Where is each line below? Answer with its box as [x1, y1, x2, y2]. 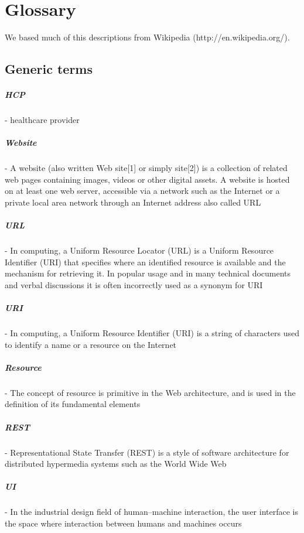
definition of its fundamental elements [5, 398, 141, 410]
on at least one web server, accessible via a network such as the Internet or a [5, 184, 280, 197]
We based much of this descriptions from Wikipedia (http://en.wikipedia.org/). [5, 31, 290, 43]
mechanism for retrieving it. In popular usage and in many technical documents [5, 267, 291, 279]
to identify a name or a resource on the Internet [5, 338, 177, 350]
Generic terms [5, 60, 93, 78]
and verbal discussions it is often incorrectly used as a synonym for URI [5, 278, 263, 291]
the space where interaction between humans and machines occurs [5, 517, 242, 529]
